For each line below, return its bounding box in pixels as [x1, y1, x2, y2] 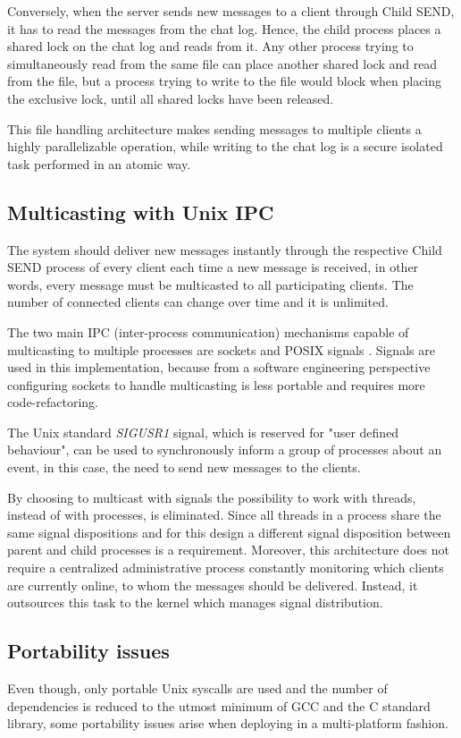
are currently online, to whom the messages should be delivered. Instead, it [7, 575, 418, 594]
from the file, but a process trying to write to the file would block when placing [7, 72, 442, 90]
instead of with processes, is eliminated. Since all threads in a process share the [7, 505, 441, 524]
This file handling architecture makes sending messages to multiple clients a [7, 119, 422, 138]
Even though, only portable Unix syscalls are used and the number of [7, 679, 388, 698]
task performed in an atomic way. [7, 154, 191, 173]
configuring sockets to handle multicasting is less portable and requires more [7, 375, 425, 394]
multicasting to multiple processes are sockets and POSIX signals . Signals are [7, 340, 435, 359]
